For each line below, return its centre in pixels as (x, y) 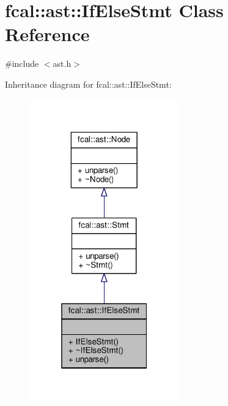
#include (22, 63)
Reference (47, 34)
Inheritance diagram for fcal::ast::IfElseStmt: (88, 84)
